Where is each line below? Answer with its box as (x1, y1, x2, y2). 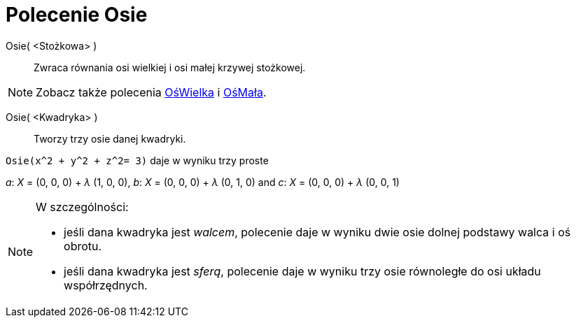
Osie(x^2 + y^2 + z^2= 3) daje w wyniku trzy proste (6, 154, 269, 166)
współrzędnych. (64, 278, 148, 292)
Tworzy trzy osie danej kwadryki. (34, 132, 186, 145)
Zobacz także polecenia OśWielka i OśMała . (36, 85, 267, 99)
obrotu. (64, 238, 102, 253)
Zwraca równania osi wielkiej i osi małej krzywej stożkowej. (34, 61, 306, 73)
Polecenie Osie (6, 3, 148, 27)
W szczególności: (36, 199, 129, 214)
